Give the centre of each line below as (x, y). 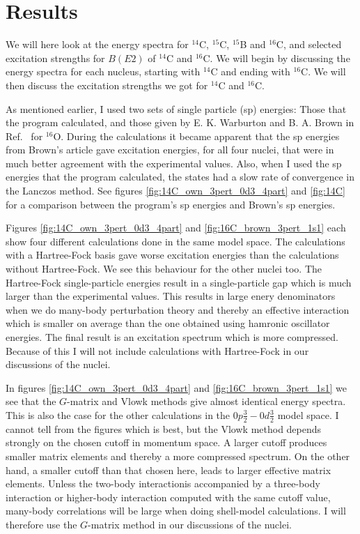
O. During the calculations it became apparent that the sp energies (196, 136)
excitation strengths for (55, 58)
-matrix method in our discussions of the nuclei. (190, 524)
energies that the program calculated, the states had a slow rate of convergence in (180, 177)
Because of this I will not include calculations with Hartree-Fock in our (157, 350)
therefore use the (41, 524)
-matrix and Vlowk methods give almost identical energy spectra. (206, 401)
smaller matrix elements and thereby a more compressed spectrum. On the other (178, 456)
